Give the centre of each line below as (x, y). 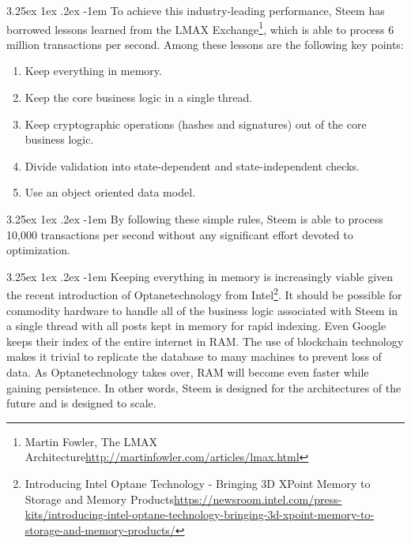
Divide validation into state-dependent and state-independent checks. (192, 165)
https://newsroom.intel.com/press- (258, 499)
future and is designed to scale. (81, 403)
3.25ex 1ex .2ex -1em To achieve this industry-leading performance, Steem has (196, 10)
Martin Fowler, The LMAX (91, 441)
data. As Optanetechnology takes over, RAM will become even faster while (188, 372)
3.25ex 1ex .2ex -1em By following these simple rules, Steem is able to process (195, 219)
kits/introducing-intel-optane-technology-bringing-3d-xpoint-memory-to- (200, 514)
